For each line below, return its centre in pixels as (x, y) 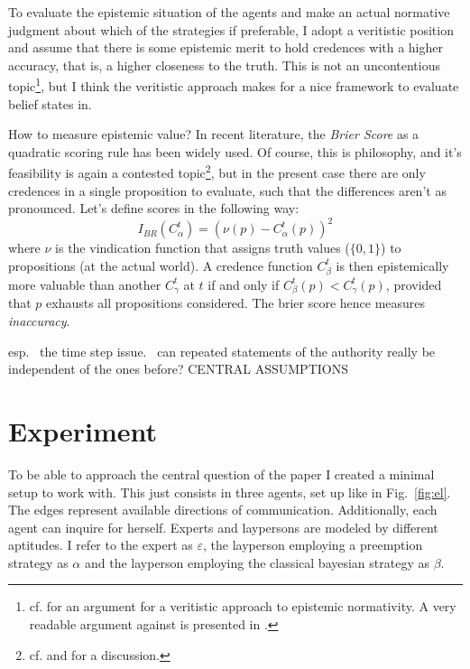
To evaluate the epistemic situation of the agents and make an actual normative (229, 12)
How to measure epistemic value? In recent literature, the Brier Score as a (214, 134)
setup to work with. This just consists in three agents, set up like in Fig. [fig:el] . (230, 492)
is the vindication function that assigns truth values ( (203, 248)
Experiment (83, 430)
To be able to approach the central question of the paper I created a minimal (221, 474)
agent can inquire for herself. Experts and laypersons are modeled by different (223, 527)
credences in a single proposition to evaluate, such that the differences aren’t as (227, 190)
